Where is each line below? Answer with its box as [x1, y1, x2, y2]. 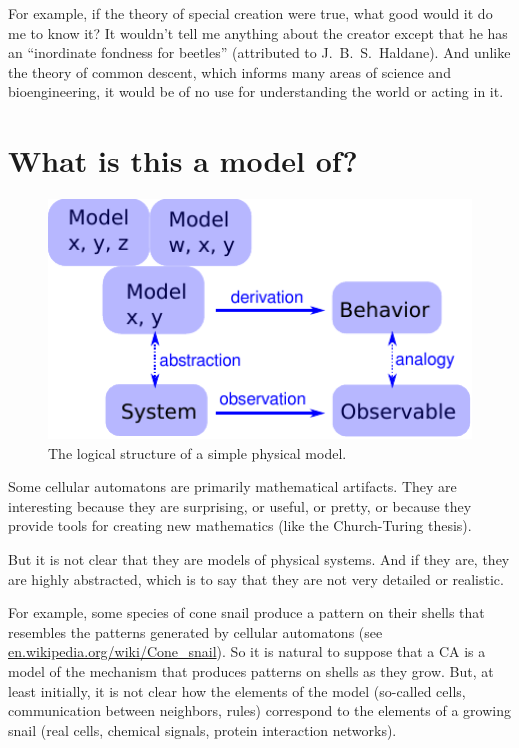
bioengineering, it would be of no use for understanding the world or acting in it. [8, 81, 504, 102]
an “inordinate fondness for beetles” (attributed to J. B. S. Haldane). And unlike [8, 42, 511, 63]
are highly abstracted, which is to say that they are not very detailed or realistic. [8, 568, 504, 589]
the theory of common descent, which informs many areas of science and [8, 61, 451, 82]
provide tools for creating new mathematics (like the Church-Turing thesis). [8, 515, 472, 536]
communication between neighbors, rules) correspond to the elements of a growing [8, 700, 511, 721]
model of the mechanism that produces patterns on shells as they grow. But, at [8, 661, 494, 682]
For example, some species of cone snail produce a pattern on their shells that [8, 602, 485, 623]
